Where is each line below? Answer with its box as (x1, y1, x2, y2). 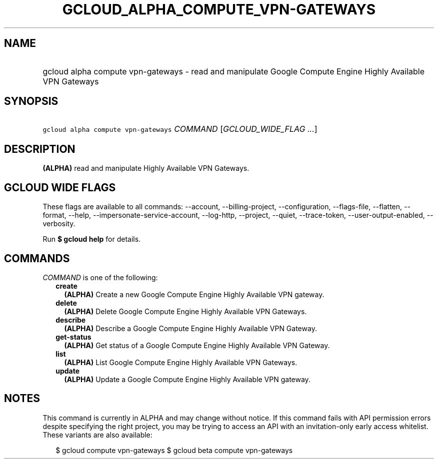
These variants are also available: (42, 430, 152, 439)
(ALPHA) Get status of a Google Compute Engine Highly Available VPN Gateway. (64, 341, 330, 350)
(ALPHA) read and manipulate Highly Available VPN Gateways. (42, 164, 249, 173)
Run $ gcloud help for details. (42, 235, 141, 244)
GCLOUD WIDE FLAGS (4, 181, 116, 194)
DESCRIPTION (4, 142, 75, 155)
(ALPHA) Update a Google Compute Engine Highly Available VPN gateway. (64, 375, 310, 384)
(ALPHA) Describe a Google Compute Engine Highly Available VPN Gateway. (64, 324, 317, 333)
